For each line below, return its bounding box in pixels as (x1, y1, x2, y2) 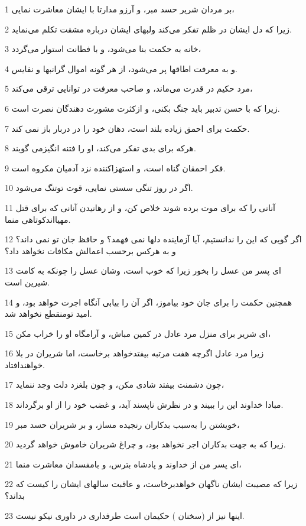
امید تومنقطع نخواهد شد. (5, 307, 92, 320)
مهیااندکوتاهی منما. (5, 213, 71, 225)
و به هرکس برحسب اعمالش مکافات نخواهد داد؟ (5, 244, 176, 256)
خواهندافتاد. (5, 358, 45, 371)
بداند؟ (5, 489, 25, 502)
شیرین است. (5, 275, 50, 288)
